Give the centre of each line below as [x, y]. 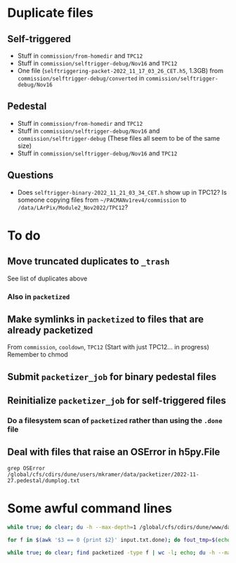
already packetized [50, 330]
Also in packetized [39, 297]
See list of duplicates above [47, 278]
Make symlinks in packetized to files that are [105, 319]
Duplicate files [50, 13]
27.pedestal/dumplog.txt [44, 480]
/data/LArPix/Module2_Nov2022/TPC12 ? [73, 207]
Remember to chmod [38, 355]
